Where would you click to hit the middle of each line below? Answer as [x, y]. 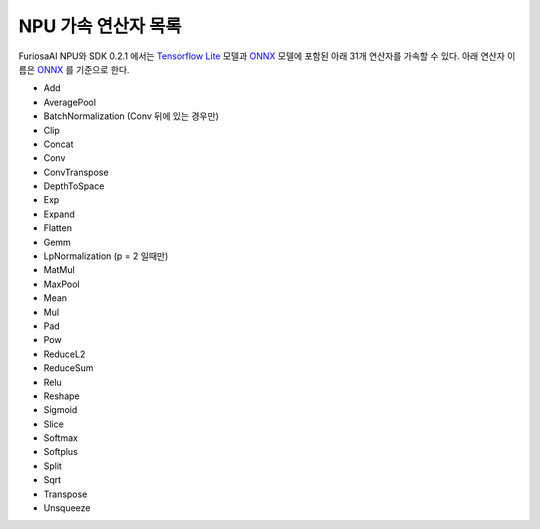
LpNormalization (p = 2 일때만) [106, 256]
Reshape [61, 396]
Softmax [61, 438]
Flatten [57, 228]
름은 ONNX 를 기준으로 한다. [74, 69]
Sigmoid [60, 410]
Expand [59, 214]
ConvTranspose [76, 172]
